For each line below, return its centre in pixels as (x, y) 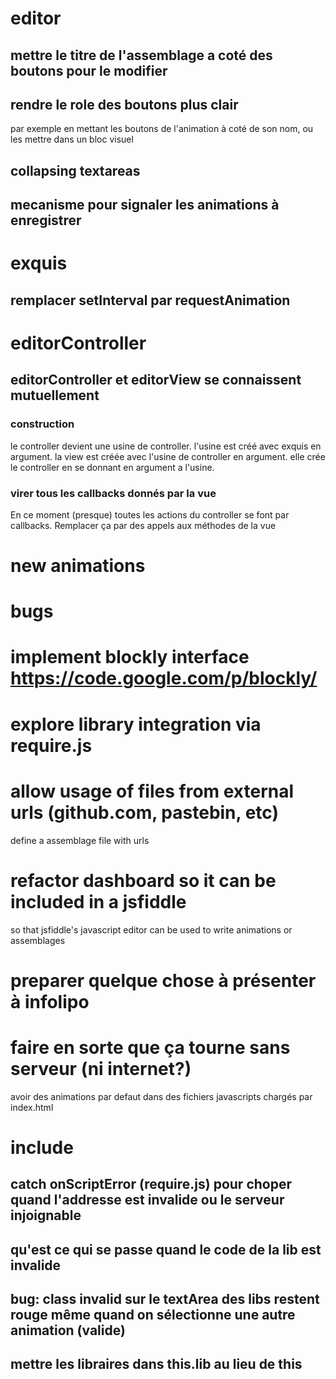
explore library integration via (136, 724)
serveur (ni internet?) (101, 1068)
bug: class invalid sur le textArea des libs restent (165, 1299)
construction (42, 424)
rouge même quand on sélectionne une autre (153, 1315)
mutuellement (55, 395)
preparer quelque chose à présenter (163, 980)
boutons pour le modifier (89, 70)
